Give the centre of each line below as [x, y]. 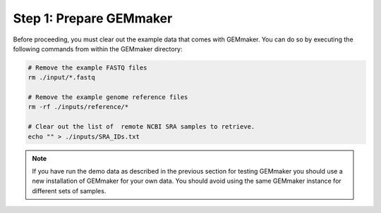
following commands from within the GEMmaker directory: [98, 49]
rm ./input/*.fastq [61, 78]
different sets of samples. [69, 191]
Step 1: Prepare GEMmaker [93, 18]
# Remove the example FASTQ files [87, 67]
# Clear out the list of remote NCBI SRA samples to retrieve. [141, 127]
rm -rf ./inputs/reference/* [78, 107]
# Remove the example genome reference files [108, 97]
